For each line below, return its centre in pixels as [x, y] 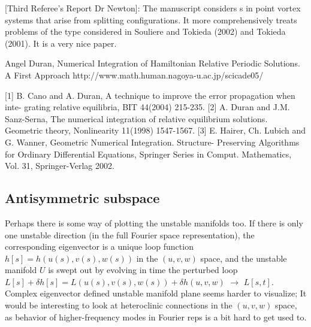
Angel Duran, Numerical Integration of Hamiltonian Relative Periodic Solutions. [153, 63]
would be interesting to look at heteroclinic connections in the [119, 305]
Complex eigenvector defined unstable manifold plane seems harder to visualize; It [156, 293]
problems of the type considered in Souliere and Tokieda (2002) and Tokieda [145, 31]
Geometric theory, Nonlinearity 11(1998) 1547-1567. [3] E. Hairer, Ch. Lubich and [155, 130]
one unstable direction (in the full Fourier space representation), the [130, 234]
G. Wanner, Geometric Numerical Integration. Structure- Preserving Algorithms [152, 142]
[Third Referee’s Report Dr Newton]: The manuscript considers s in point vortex [153, 8]
